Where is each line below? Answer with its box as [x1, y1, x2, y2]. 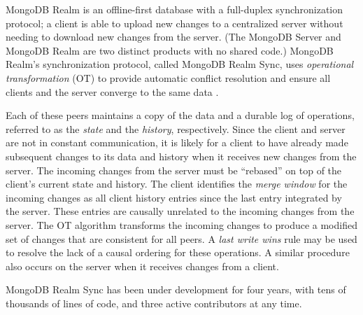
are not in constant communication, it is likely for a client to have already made [6, 135, 348, 150]
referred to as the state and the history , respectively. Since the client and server [6, 121, 346, 136]
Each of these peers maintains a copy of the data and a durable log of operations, [6, 108, 355, 122]
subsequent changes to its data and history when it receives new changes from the [6, 148, 357, 163]
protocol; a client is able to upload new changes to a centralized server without [6, 15, 343, 30]
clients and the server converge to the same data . [6, 84, 219, 99]
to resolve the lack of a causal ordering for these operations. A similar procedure [6, 245, 350, 260]
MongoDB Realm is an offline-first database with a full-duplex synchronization [6, 2, 343, 16]
